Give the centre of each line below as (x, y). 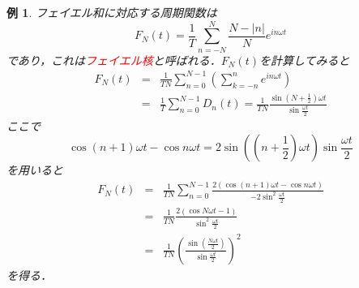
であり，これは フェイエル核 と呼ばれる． (114, 60)
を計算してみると (304, 60)
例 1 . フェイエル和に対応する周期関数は (112, 12)
